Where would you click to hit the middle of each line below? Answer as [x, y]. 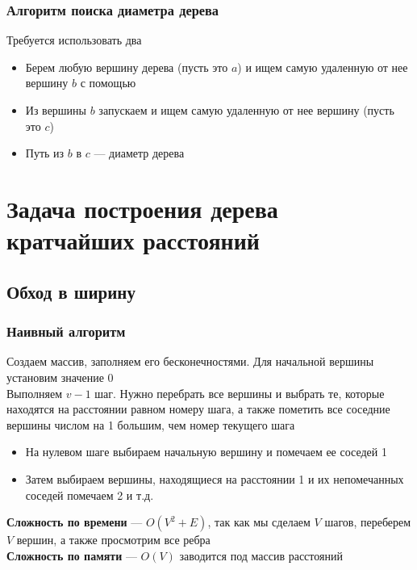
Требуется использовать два [74, 40]
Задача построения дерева [142, 208]
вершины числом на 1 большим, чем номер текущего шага [151, 424]
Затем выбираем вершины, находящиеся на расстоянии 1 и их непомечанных [215, 478]
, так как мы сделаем [259, 522]
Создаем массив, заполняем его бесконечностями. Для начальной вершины [190, 361]
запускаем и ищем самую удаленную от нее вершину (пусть [246, 110]
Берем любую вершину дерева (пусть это [127, 67]
